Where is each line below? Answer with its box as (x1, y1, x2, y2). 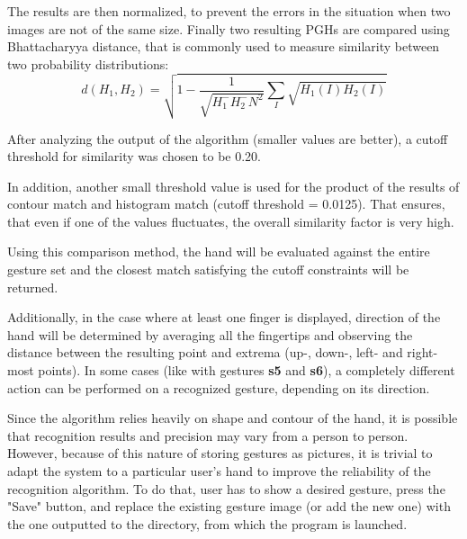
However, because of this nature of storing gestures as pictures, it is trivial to (7, 444, 433, 463)
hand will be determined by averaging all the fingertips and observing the (7, 325, 413, 344)
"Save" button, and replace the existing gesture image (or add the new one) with (7, 497, 451, 516)
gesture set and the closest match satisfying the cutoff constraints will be (7, 260, 409, 279)
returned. (7, 277, 58, 296)
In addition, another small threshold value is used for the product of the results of (7, 176, 460, 195)
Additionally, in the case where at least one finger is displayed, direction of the (7, 308, 441, 327)
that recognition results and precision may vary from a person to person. (7, 426, 409, 445)
